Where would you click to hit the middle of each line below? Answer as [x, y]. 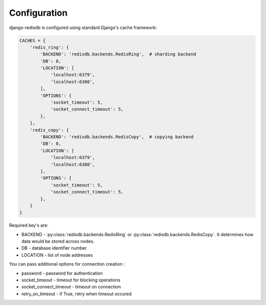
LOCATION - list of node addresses [57, 255]
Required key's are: [29, 225]
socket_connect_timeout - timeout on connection [71, 287]
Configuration [38, 13]
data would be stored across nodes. [58, 242]
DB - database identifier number [54, 248]
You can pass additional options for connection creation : [67, 264]
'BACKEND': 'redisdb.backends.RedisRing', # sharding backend [118, 54]
